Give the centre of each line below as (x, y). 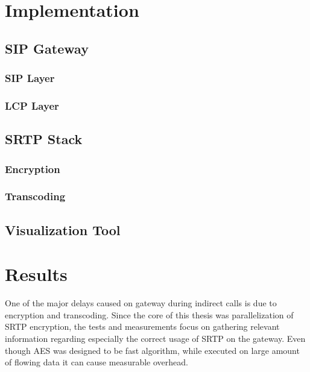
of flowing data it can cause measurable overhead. (96, 362)
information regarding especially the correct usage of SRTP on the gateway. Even (155, 338)
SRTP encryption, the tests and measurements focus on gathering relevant (142, 326)
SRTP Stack (44, 139)
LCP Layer (32, 105)
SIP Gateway (47, 48)
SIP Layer (30, 78)
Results (36, 274)
